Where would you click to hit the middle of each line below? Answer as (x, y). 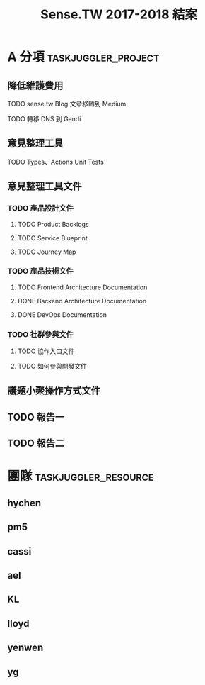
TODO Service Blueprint (53, 238)
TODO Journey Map (47, 252)
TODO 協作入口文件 (46, 351)
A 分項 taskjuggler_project (83, 57)
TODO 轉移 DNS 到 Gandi (44, 119)
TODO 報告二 (36, 444)
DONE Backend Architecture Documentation (82, 301)
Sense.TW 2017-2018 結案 (119, 15)
